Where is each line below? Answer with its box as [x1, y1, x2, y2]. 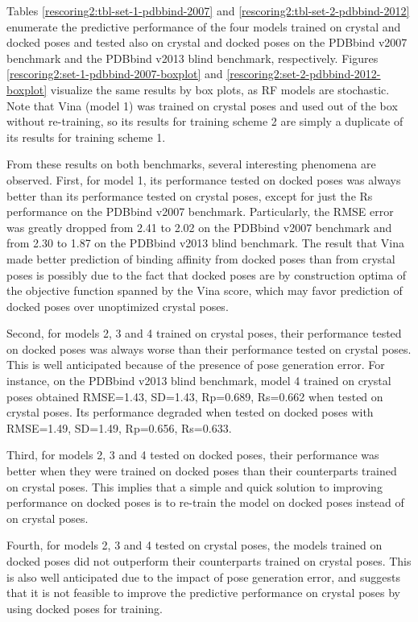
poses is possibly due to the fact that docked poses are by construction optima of [6, 266, 407, 283]
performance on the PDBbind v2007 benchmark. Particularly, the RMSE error [6, 203, 394, 220]
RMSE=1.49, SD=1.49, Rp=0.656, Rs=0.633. [6, 419, 232, 436]
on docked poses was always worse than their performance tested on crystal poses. [6, 340, 412, 357]
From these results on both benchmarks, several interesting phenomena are [6, 155, 376, 172]
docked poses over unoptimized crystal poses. [6, 297, 229, 314]
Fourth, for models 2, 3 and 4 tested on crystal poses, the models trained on [6, 537, 383, 554]
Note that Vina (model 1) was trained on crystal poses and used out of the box [6, 97, 398, 114]
